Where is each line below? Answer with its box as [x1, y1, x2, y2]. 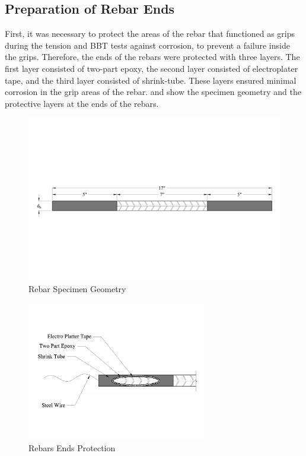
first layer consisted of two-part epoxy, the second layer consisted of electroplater [5, 62, 298, 74]
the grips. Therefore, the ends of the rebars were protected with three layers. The [5, 50, 300, 63]
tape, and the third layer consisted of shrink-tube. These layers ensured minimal [5, 74, 297, 86]
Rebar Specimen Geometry [28, 283, 126, 295]
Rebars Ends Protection [28, 441, 116, 454]
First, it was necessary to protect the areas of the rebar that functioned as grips [5, 27, 295, 40]
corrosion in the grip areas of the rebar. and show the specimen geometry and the [5, 85, 301, 98]
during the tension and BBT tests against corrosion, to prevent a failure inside [5, 39, 290, 51]
